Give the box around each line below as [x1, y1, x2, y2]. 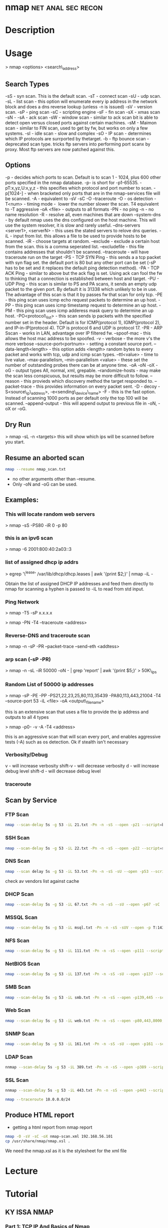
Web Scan [5, 1007, 31, 1014]
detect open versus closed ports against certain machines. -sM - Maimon [5, 119, 157, 125]
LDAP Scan [5, 1053, 33, 1060]
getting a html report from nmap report [12, 1124, 92, 1130]
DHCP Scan [5, 890, 34, 897]
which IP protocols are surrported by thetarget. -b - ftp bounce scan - [5, 135, 149, 141]
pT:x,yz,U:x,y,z [5, 185, 36, 191]
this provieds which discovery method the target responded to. [23, 378, 153, 384]
